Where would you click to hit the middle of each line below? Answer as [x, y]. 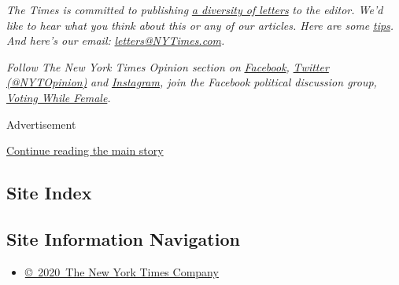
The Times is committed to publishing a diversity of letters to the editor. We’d [195, 9]
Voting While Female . [59, 97]
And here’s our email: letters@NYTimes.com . [116, 40]
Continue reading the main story [85, 150]
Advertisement [41, 124]
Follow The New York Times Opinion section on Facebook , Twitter [168, 66]
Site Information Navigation [123, 238]
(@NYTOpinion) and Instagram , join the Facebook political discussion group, [192, 82]
